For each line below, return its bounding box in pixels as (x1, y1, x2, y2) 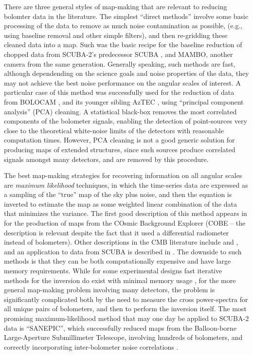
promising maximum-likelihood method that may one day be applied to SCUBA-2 (4, 313, 249, 323)
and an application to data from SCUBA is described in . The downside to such (4, 246, 242, 256)
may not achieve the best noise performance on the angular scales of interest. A (4, 77, 241, 88)
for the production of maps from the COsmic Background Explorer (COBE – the (4, 218, 246, 228)
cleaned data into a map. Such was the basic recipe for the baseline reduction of (4, 39, 242, 50)
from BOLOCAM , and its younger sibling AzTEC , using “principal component (4, 96, 244, 106)
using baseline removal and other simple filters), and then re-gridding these (4, 30, 228, 40)
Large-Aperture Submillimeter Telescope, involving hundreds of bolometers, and (4, 332, 243, 342)
